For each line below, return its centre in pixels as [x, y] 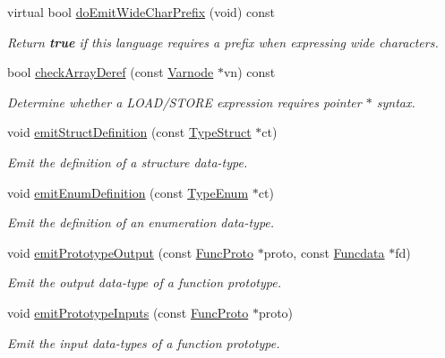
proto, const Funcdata [324, 252]
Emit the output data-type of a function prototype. [144, 282]
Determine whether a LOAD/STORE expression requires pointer [184, 102]
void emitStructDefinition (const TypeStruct [129, 132]
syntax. [396, 102]
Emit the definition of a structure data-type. [128, 162]
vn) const [249, 72]
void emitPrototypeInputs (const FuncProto [128, 312]
